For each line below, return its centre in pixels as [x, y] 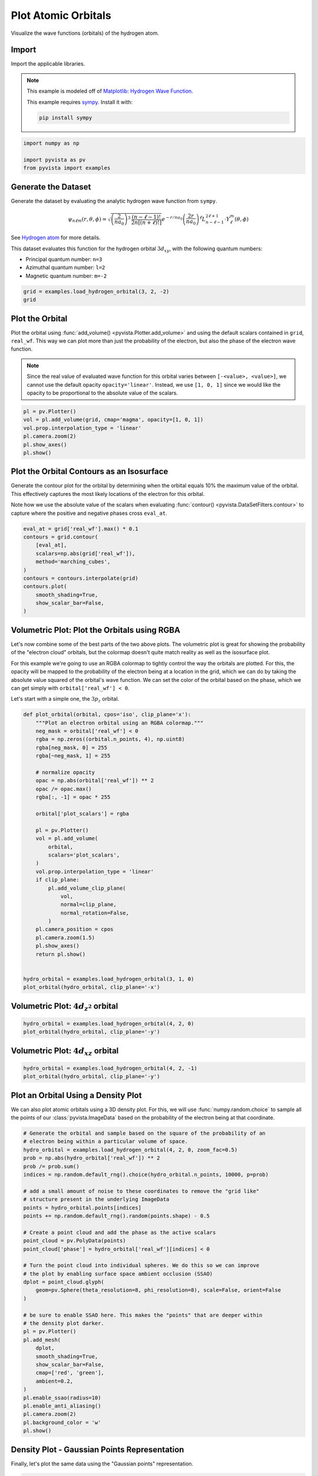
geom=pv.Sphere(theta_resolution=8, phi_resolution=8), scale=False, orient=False [158, 1290]
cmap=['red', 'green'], [70, 1373]
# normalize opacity [65, 773]
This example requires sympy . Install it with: [80, 102]
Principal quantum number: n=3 [64, 259]
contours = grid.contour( [61, 537]
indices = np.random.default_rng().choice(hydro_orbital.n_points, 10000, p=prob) [146, 1174]
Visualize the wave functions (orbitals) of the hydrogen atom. [85, 33]
